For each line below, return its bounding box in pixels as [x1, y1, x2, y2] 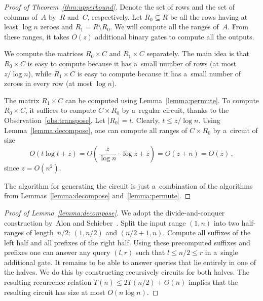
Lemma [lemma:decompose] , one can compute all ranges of [4, 124, 187, 135]
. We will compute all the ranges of [110, 21, 219, 32]
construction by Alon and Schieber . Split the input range [4, 217, 186, 228]
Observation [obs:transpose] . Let [4, 114, 105, 125]
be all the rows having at [170, 11, 248, 22]
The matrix [4, 95, 40, 105]
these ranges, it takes [4, 31, 69, 41]
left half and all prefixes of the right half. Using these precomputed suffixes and [4, 237, 250, 247]
